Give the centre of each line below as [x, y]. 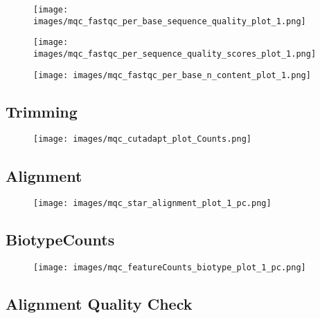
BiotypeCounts [60, 240]
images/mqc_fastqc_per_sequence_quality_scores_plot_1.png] [175, 54]
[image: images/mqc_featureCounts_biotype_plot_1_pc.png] [170, 268]
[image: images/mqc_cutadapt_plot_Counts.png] [142, 139]
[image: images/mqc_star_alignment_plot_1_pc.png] [152, 204]
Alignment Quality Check [99, 304]
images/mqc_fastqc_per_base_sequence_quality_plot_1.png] [170, 21]
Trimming [42, 111]
